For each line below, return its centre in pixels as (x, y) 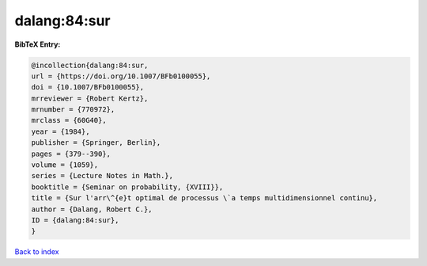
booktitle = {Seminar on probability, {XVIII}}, (127, 187)
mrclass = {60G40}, (69, 120)
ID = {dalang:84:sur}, (75, 220)
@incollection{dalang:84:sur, (90, 65)
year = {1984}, (60, 131)
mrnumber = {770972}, (73, 110)
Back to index (37, 252)
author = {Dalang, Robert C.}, (92, 209)
